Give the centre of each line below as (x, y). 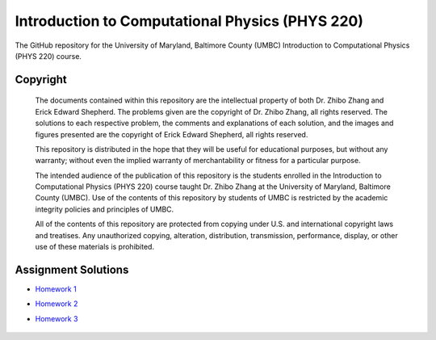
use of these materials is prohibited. (95, 247)
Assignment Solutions (72, 269)
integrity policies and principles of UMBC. (105, 209)
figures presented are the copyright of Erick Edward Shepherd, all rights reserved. (172, 134)
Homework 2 (57, 304)
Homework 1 (56, 289)
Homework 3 (57, 318)
